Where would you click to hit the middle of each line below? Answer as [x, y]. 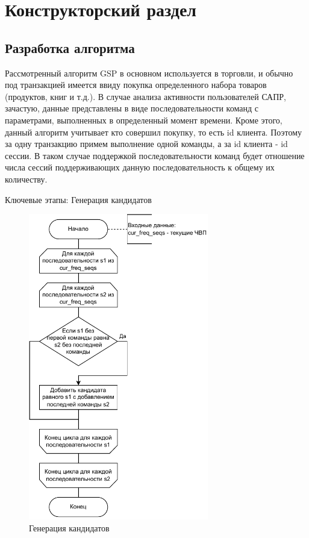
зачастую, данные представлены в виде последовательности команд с [132, 108]
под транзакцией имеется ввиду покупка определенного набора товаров [136, 85]
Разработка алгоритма [70, 47]
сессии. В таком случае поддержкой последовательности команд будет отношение [155, 155]
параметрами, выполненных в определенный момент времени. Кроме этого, [144, 120]
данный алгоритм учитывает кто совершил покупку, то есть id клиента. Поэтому [153, 132]
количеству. [26, 179]
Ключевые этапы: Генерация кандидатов [78, 199]
